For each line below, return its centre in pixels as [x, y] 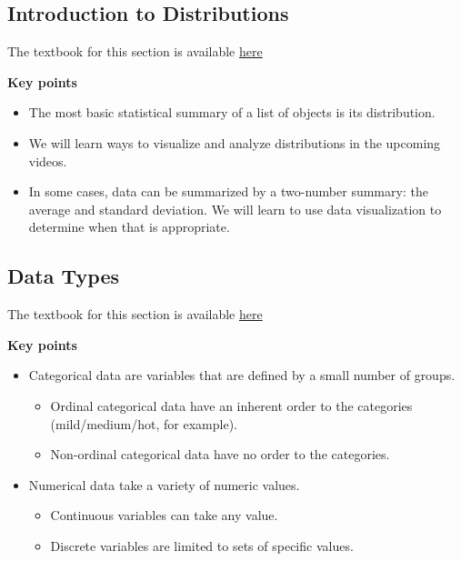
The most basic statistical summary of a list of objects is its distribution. [232, 112]
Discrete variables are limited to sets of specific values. [202, 545]
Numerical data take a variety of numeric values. [164, 484]
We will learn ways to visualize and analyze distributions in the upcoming [235, 142]
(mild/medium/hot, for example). [144, 423]
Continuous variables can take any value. [164, 515]
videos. [48, 160]
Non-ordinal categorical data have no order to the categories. [220, 454]
